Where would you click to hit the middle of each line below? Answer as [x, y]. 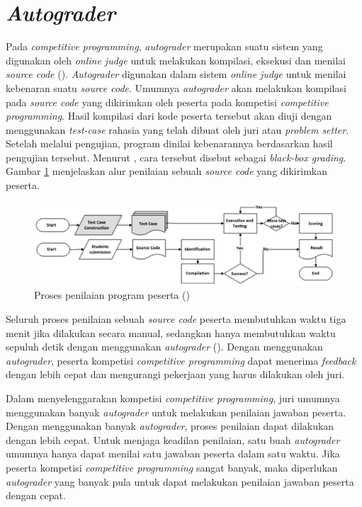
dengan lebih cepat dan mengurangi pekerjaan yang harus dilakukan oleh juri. [175, 374]
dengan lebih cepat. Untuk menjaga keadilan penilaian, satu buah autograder [173, 439]
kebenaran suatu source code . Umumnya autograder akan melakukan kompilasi [176, 87]
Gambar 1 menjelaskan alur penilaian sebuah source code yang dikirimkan [166, 171]
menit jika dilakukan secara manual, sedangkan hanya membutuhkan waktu [171, 332]
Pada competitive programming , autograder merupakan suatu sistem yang [164, 46]
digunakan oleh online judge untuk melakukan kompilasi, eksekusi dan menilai [176, 60]
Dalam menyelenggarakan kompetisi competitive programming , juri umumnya [173, 398]
